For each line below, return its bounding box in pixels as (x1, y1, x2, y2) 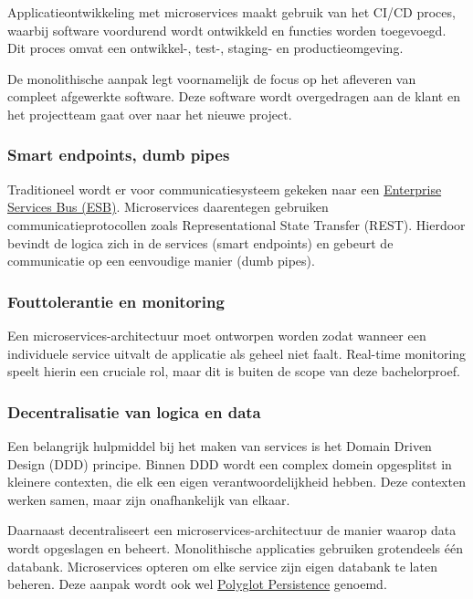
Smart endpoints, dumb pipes (7, 143, 230, 166)
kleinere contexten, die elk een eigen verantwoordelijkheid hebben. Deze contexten (7, 472, 466, 491)
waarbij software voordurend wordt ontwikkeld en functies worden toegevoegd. (7, 20, 447, 39)
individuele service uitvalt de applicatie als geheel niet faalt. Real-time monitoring (7, 343, 467, 363)
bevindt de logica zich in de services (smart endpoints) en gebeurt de (7, 233, 394, 252)
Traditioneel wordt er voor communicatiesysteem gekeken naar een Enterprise (7, 179, 442, 198)
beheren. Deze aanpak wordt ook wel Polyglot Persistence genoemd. (7, 574, 387, 594)
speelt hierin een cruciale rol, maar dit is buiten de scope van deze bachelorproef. (7, 362, 460, 381)
